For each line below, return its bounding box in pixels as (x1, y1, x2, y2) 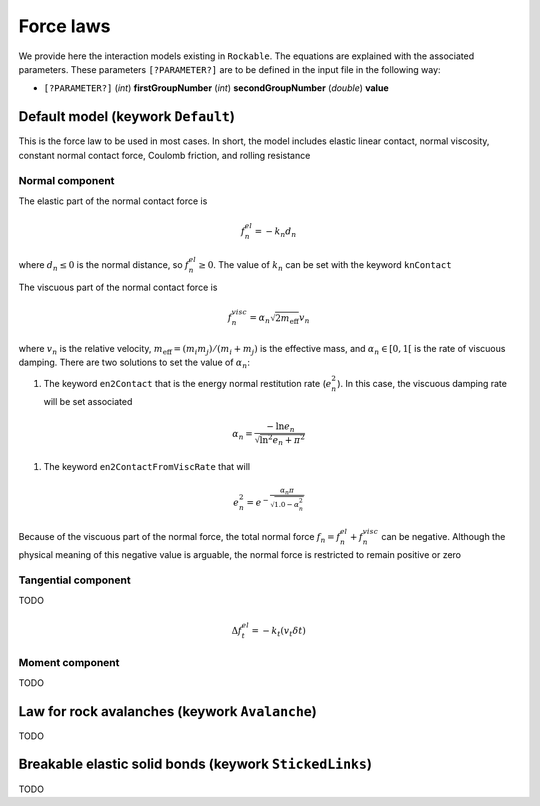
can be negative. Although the (381, 530, 506, 542)
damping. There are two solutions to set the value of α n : (18, 356, 250, 370)
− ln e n (266, 421, 295, 434)
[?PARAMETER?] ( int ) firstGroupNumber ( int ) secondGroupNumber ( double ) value (43, 82, 389, 94)
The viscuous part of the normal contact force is (18, 281, 218, 293)
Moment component (18, 656, 120, 670)
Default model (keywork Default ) (18, 108, 235, 125)
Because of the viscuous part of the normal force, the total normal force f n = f (18, 530, 341, 545)
